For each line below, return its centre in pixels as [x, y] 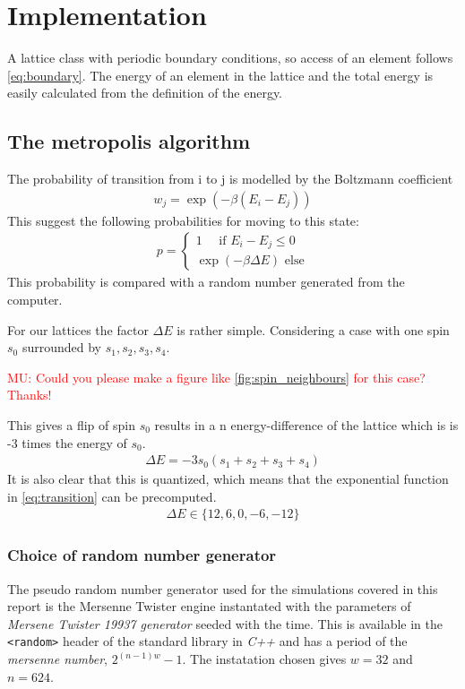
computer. [35, 299]
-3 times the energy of [67, 442]
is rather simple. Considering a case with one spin [313, 329]
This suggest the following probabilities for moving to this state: [183, 220]
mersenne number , [57, 659]
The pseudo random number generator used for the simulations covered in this [223, 588]
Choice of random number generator [142, 555]
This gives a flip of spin [71, 424]
